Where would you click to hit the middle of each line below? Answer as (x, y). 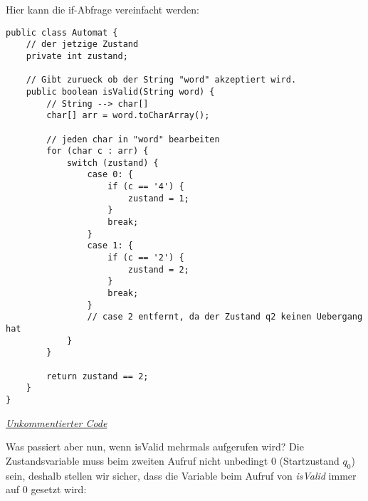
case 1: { (110, 246)
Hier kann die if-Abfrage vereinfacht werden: (103, 9)
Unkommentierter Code (57, 422)
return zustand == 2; (98, 376)
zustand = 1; (158, 198)
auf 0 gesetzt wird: (46, 489)
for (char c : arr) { (98, 151)
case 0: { (110, 175)
